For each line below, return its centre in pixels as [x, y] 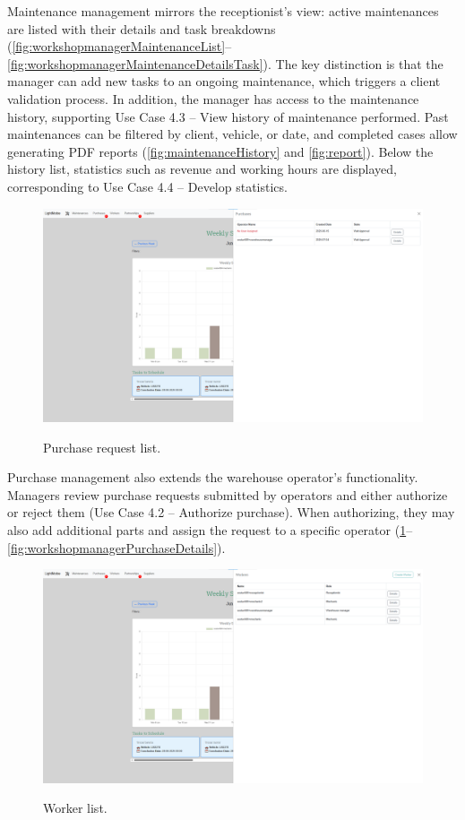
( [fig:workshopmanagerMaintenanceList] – [120, 46]
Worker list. [75, 808]
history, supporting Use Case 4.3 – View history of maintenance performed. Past [228, 116]
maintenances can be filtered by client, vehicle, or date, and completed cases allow [232, 134]
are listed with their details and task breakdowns [142, 28]
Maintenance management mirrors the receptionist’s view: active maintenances [223, 11]
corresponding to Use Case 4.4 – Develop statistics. [147, 186]
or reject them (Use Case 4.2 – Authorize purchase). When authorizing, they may [231, 512]
